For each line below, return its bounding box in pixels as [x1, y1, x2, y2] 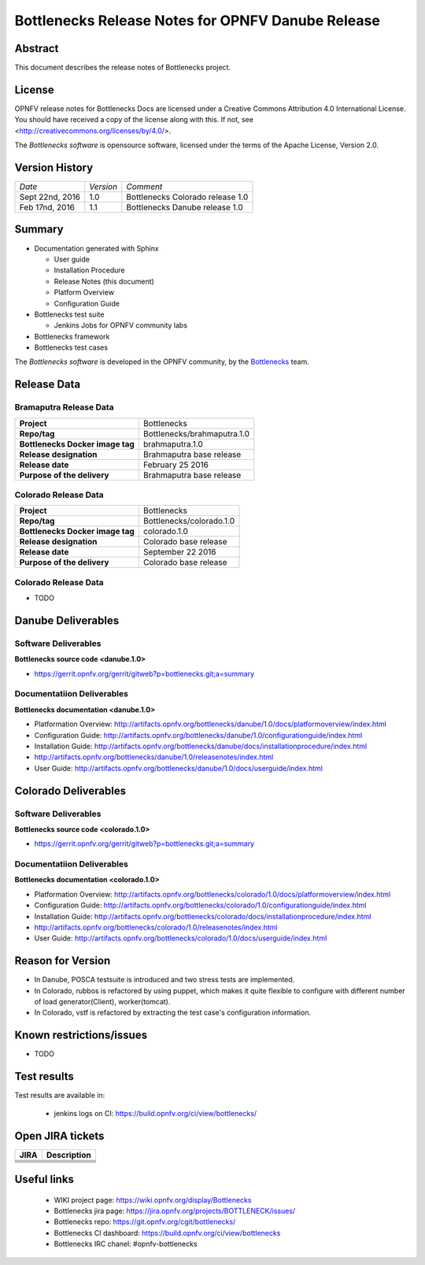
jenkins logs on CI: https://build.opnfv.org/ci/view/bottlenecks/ [54, 1108, 257, 1118]
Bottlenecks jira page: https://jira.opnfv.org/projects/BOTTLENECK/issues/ [54, 1206, 296, 1215]
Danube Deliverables [14, 614, 120, 627]
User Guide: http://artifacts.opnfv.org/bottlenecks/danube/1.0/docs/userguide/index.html [34, 763, 323, 773]
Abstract [14, 42, 59, 55]
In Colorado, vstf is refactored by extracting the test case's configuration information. [34, 1008, 311, 1018]
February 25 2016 [142, 459, 209, 470]
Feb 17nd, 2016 [19, 202, 75, 213]
